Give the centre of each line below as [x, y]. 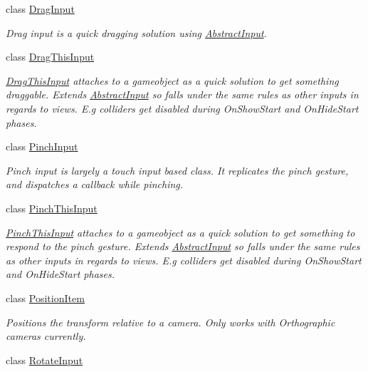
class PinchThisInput [52, 208]
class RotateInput [44, 360]
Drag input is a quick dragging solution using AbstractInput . [136, 32]
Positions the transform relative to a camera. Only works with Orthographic [170, 322]
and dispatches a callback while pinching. [95, 184]
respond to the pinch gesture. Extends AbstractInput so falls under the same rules [183, 246]
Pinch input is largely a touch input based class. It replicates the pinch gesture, [177, 170]
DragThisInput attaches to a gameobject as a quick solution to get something [172, 80]
